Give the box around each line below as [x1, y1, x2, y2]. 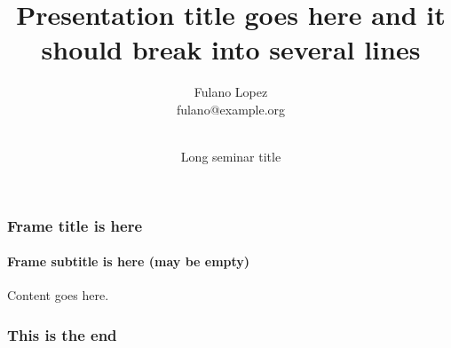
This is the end [7, 323, 117, 345]
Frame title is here [7, 214, 143, 236]
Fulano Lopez [194, 83, 268, 101]
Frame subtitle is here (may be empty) [7, 252, 250, 271]
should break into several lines [41, 31, 421, 67]
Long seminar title [180, 147, 281, 166]
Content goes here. [7, 286, 109, 304]
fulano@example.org [176, 99, 286, 118]
